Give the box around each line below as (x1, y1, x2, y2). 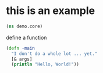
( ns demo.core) (6, 23, 43, 29)
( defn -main (6, 45, 35, 51)
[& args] (11, 56, 33, 62)
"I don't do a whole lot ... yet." (11, 51, 98, 57)
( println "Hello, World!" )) (11, 61, 80, 68)
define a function (6, 34, 47, 41)
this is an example (6, 4, 95, 18)
